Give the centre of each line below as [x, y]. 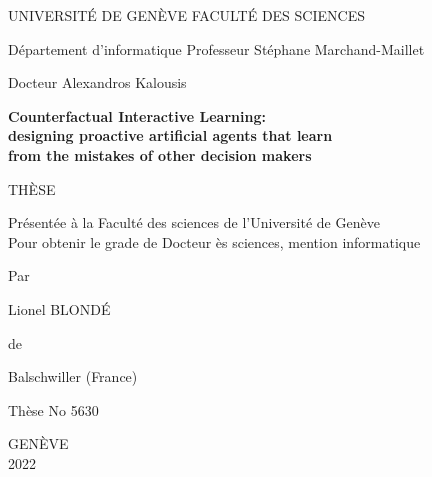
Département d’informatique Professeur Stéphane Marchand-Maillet [216, 48]
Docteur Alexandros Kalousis [97, 82]
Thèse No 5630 [53, 409]
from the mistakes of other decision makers [160, 154]
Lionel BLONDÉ [59, 308]
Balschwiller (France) [73, 376]
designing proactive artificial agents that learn [170, 135]
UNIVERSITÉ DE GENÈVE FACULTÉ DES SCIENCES [186, 15]
